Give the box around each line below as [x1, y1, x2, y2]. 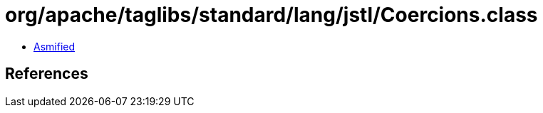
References [5, 65, 88, 83]
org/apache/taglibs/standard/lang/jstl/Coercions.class [5, 3, 538, 27]
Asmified [33, 40, 76, 53]
